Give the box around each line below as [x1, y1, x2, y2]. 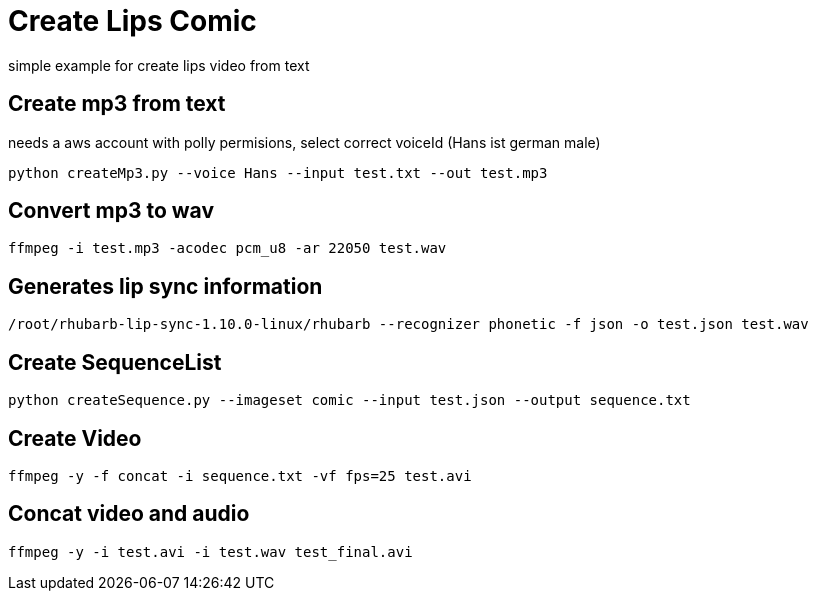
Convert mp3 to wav [8, 198, 214, 224]
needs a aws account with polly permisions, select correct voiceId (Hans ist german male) [8, 133, 601, 151]
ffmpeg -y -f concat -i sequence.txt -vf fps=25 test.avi [8, 467, 472, 484]
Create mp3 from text [8, 91, 226, 117]
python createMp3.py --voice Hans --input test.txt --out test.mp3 [8, 164, 548, 181]
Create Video [8, 425, 142, 451]
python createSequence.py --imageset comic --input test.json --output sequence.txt [8, 392, 691, 409]
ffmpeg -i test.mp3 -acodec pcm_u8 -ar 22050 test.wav [8, 240, 447, 257]
